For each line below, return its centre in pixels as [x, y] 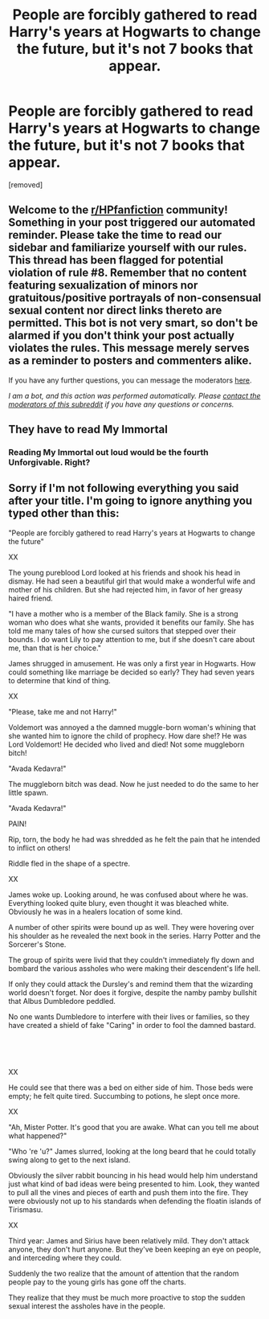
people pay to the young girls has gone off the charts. [97, 1282]
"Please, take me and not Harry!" [63, 711]
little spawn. [29, 793]
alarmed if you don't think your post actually [122, 336]
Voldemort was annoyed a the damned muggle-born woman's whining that [132, 727]
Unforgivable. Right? [49, 462]
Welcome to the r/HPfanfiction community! [118, 210]
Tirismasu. [26, 1209]
